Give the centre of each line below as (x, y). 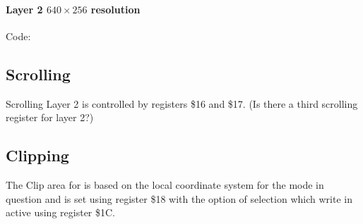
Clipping (37, 155)
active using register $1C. (60, 212)
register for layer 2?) (50, 117)
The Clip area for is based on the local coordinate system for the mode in (165, 184)
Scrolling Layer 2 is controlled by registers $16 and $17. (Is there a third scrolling (182, 103)
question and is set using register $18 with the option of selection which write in (179, 198)
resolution (115, 9)
